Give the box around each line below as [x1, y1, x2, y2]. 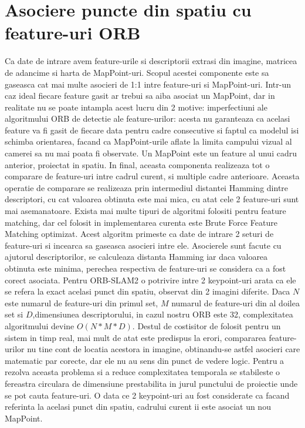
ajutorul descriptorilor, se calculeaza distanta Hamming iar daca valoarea [5, 250, 268, 263]
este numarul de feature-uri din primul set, [5, 296, 158, 309]
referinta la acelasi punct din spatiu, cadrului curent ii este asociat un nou [5, 400, 271, 413]
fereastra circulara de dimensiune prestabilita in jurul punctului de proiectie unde [5, 377, 298, 389]
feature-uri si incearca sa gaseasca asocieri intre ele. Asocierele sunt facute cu [5, 239, 282, 251]
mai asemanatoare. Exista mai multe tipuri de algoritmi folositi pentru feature [5, 205, 286, 217]
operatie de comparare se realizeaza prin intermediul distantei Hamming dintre [5, 181, 289, 193]
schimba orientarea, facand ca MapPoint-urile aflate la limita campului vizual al [5, 135, 292, 148]
